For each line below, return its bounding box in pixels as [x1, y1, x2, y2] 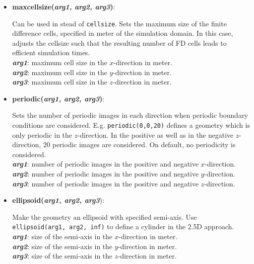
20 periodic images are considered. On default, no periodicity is [43, 139, 236, 150]
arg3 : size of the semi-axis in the [12, 251, 113, 261]
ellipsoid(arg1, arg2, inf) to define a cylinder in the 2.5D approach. [12, 221, 234, 232]
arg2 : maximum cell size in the [12, 67, 108, 77]
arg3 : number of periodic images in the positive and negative [12, 178, 199, 188]
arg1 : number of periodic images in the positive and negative [12, 159, 199, 169]
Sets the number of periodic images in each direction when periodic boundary [12, 110, 249, 120]
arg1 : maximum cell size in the [12, 57, 108, 68]
